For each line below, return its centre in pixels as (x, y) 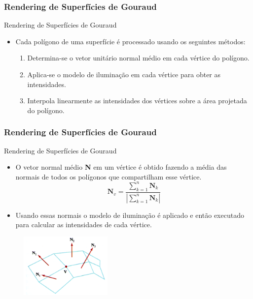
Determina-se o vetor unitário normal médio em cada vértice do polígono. (138, 58)
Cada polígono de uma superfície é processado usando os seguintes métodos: (130, 41)
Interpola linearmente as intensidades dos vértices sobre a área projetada (137, 101)
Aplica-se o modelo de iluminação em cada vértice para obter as (124, 74)
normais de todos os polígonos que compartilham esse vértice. (108, 176)
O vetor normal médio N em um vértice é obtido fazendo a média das (121, 167)
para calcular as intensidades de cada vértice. (84, 224)
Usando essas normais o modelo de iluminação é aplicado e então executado (130, 215)
